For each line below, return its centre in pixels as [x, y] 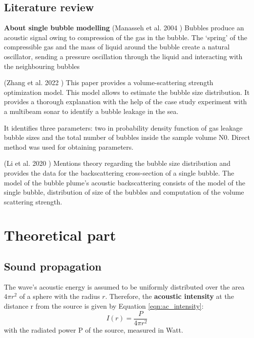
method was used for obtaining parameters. [69, 146]
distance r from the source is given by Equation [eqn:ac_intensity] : [104, 306]
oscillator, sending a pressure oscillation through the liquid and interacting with [123, 56]
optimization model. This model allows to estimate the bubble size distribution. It [127, 92]
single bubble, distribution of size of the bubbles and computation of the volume [124, 192]
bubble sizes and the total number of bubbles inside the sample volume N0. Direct [127, 137]
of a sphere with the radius [60, 296]
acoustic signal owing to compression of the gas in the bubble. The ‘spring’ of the [126, 37]
